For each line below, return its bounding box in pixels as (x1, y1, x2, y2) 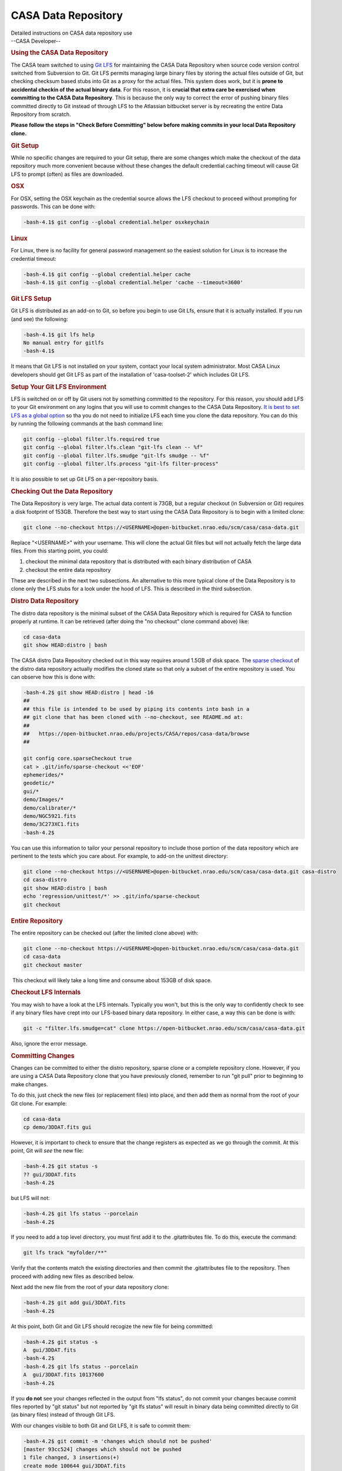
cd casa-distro (23, 877, 67, 883)
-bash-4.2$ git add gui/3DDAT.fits (23, 1299, 126, 1306)
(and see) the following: (11, 315, 69, 322)
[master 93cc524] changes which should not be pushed (23, 1446, 182, 1453)
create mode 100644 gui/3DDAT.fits (23, 1462, 126, 1469)
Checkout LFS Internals (11, 989, 81, 997)
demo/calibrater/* (23, 804, 76, 811)
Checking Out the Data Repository (11, 487, 113, 495)
